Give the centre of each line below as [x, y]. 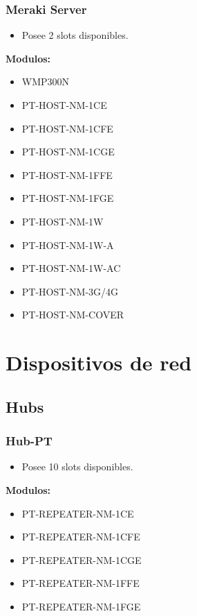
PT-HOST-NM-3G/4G [70, 291]
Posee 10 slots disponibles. [77, 467]
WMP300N [46, 82]
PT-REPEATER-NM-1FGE [81, 606]
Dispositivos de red [99, 362]
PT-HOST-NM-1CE [64, 105]
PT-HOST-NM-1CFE [67, 128]
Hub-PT [29, 441]
